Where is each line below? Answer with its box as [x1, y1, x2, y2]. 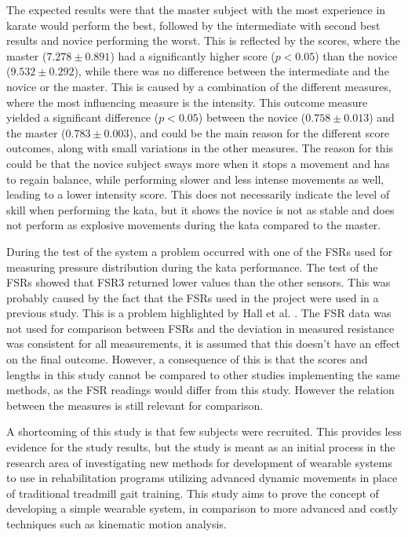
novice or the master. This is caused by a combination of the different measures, [6, 78, 392, 94]
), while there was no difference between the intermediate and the [74, 63, 389, 79]
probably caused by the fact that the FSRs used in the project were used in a [6, 289, 379, 305]
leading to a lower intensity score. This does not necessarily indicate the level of [6, 186, 390, 203]
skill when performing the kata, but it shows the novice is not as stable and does [6, 201, 395, 217]
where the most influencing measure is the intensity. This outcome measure [6, 93, 368, 110]
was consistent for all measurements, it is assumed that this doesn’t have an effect [6, 335, 401, 352]
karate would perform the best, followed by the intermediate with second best [6, 16, 381, 33]
